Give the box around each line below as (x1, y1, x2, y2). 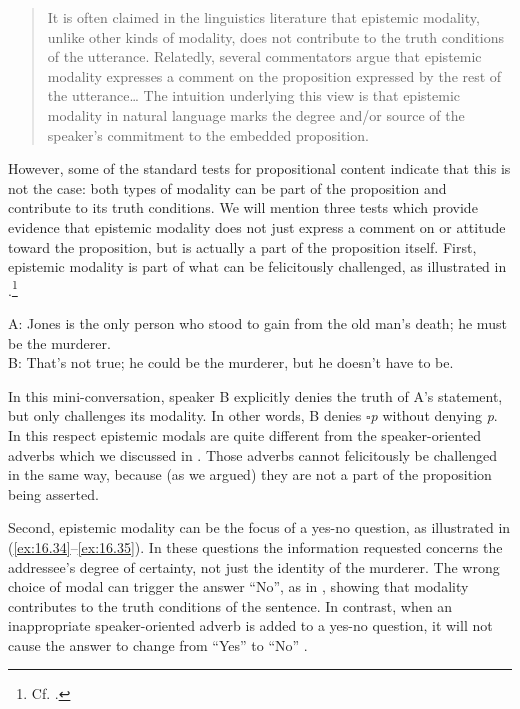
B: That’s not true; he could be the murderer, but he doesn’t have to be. (8, 352, 454, 373)
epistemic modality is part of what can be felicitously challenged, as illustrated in (8, 256, 507, 277)
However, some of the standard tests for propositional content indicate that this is (8, 158, 511, 179)
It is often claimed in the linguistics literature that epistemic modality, (47, 7, 480, 27)
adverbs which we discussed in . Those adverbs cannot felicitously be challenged (8, 444, 498, 465)
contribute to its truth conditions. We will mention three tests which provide (8, 197, 478, 218)
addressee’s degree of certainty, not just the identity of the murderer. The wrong (8, 556, 500, 577)
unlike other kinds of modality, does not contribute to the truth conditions (47, 26, 504, 47)
